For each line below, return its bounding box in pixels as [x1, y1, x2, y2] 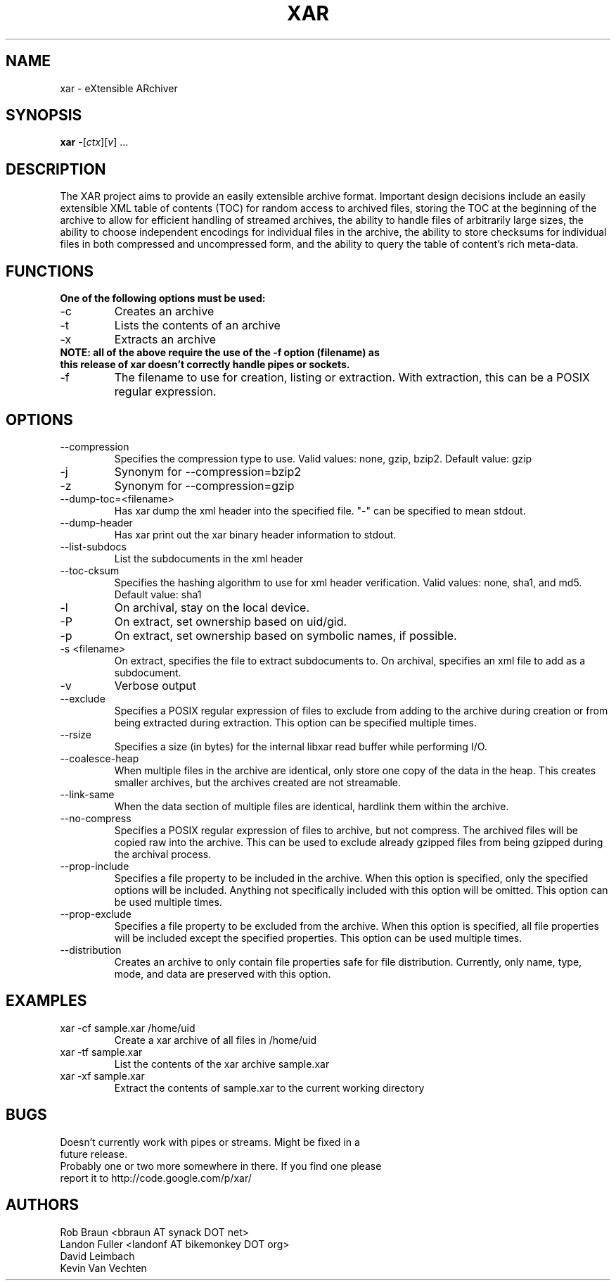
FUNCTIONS [6, 262, 94, 280]
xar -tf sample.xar [60, 1045, 143, 1058]
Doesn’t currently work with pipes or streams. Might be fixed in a [60, 1135, 360, 1148]
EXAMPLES [6, 992, 87, 1010]
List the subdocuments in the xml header [114, 552, 304, 565]
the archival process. [114, 847, 212, 860]
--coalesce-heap [60, 752, 139, 764]
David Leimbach [60, 1249, 135, 1262]
